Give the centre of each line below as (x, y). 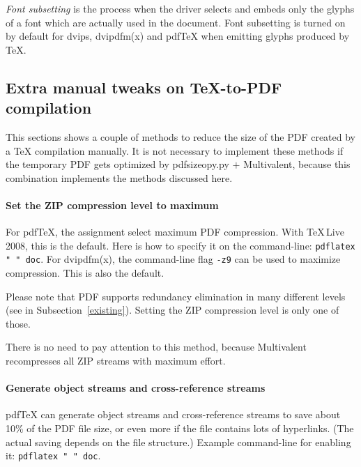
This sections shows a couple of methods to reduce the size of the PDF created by (181, 136)
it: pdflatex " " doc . (53, 455)
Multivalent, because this (297, 164)
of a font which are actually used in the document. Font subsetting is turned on (176, 22)
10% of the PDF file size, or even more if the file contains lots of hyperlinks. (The (180, 428)
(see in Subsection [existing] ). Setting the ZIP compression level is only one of (172, 310)
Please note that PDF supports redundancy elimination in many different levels (176, 296)
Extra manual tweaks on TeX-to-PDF (144, 87)
